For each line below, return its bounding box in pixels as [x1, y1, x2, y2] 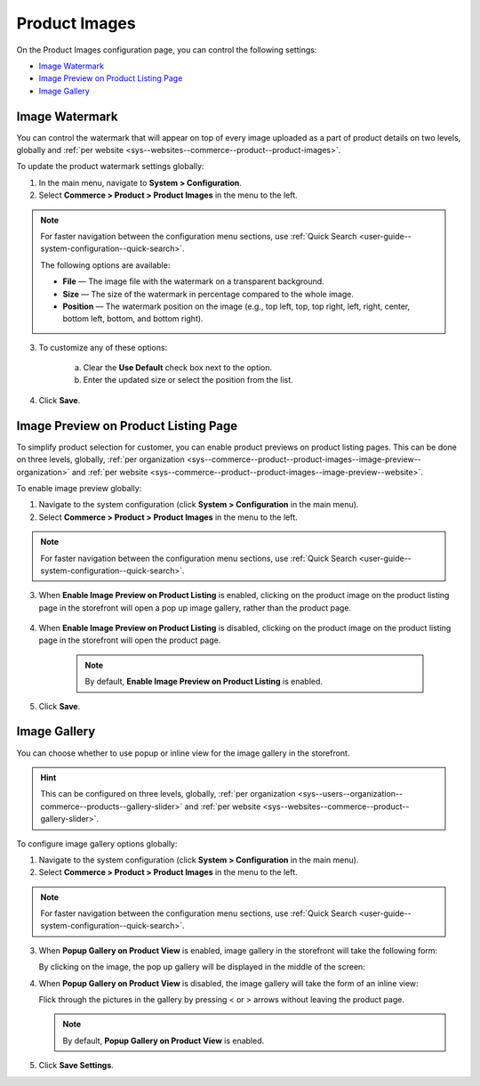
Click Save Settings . [38, 1060, 115, 1071]
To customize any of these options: [38, 342, 168, 353]
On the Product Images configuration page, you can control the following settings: [16, 45, 317, 55]
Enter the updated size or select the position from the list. [83, 375, 293, 385]
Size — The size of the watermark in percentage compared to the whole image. [62, 288, 355, 299]
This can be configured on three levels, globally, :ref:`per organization [40, 789, 296, 799]
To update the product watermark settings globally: [16, 161, 204, 172]
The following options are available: [40, 259, 171, 271]
